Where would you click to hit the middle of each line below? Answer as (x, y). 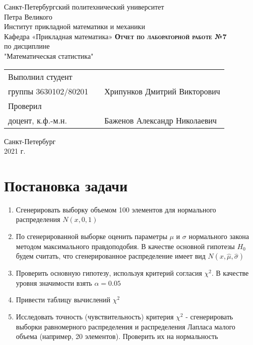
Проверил (25, 105)
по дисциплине (27, 46)
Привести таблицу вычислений (63, 300)
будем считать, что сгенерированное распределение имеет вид (111, 256)
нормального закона (219, 236)
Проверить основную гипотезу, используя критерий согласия (109, 273)
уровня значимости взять (54, 282)
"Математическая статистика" (49, 55)
